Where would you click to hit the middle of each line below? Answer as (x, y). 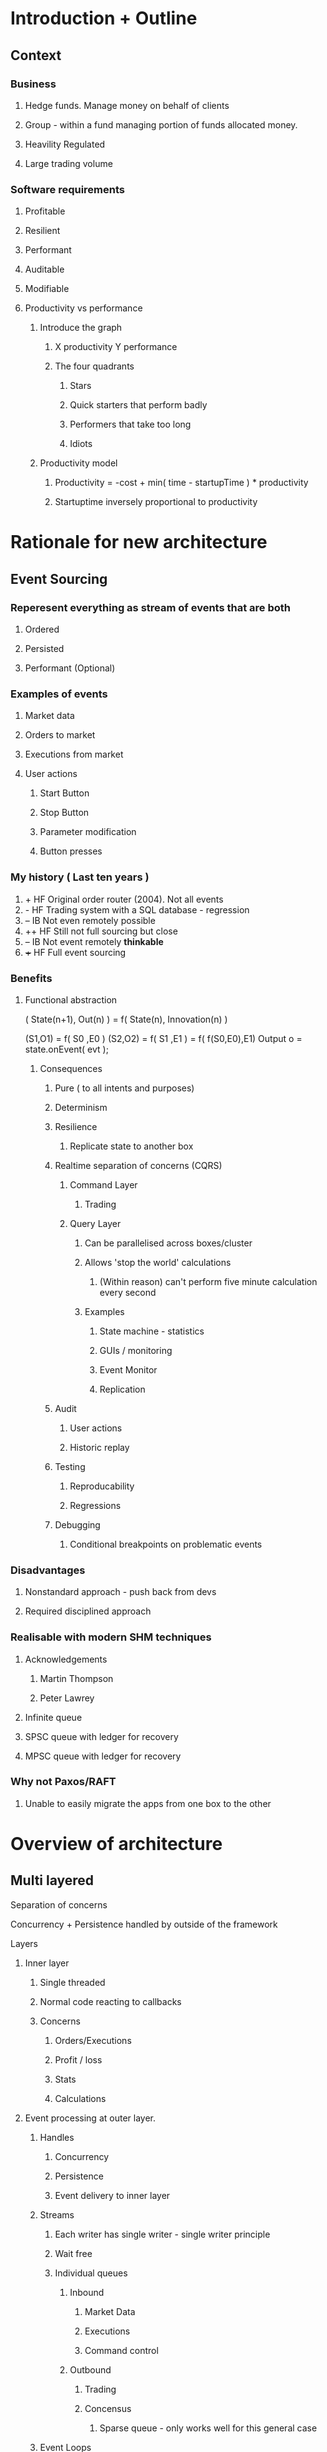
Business (33, 84)
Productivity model (78, 463)
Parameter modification (88, 832)
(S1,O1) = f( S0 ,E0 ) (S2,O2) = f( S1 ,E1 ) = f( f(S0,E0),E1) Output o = (163, 1038)
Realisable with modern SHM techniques (111, 1637)
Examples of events (59, 694)
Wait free (73, 2253)
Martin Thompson (76, 1678)
